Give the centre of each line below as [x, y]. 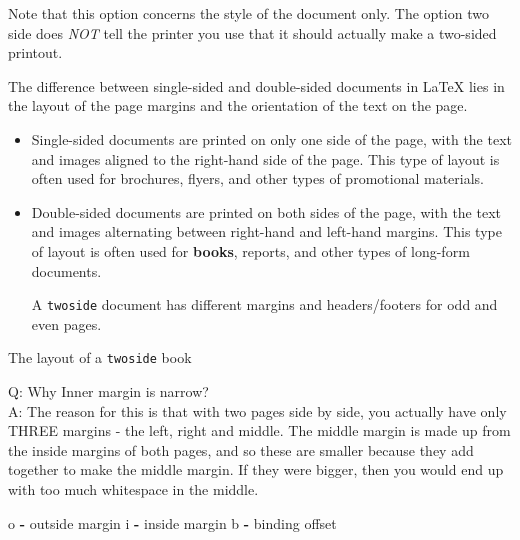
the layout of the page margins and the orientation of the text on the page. [238, 105]
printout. [35, 52]
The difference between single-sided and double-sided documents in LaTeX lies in [256, 85]
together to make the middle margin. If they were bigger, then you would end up [256, 469]
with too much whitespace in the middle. [133, 489]
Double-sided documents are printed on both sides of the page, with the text [266, 211]
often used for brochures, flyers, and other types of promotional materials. [257, 178]
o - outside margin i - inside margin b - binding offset [172, 522]
